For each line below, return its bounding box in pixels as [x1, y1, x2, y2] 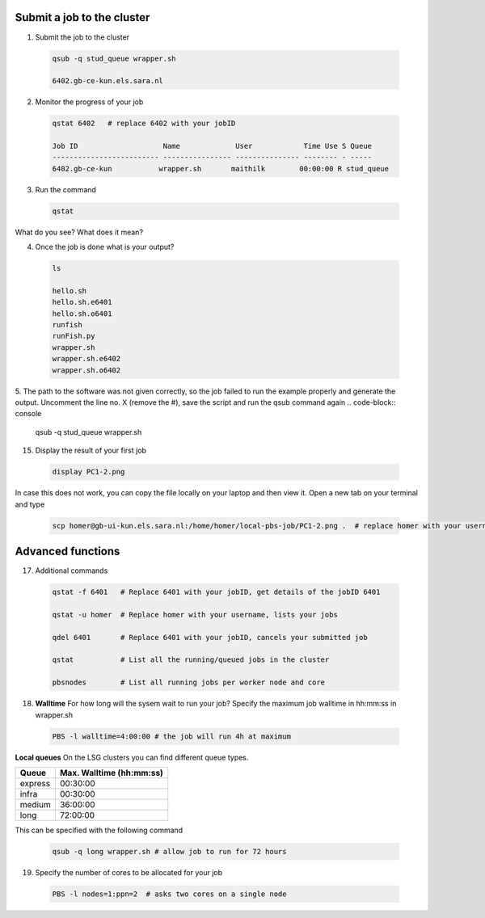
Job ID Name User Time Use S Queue [52, 141, 372, 151]
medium [19, 798, 52, 810]
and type [15, 499, 45, 509]
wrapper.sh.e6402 [52, 354, 121, 364]
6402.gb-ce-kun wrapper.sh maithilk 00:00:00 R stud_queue [52, 164, 390, 173]
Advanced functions [15, 544, 120, 558]
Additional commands [35, 566, 108, 575]
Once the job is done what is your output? [35, 242, 175, 252]
